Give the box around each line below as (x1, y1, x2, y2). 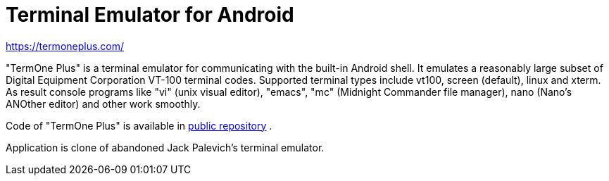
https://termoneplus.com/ (6, 39, 125, 52)
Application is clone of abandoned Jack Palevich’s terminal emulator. (6, 141, 325, 154)
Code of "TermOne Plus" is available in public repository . (6, 119, 272, 132)
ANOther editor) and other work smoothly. (6, 97, 201, 110)
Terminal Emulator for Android (6, 3, 294, 27)
